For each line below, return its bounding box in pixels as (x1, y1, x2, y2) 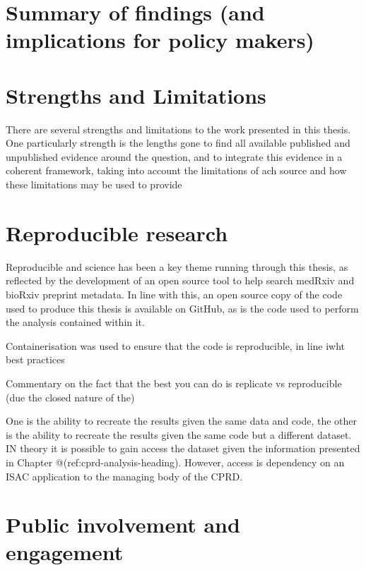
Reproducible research (6, 218, 228, 247)
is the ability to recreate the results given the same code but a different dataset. (6, 427, 352, 442)
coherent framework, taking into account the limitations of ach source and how (6, 163, 347, 178)
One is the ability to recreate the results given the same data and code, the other (6, 413, 358, 428)
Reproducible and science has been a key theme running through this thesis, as (6, 259, 348, 274)
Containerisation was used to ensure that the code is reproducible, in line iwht (6, 338, 346, 353)
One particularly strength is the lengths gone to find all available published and (6, 135, 350, 150)
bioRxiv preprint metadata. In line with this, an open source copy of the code (6, 286, 343, 301)
